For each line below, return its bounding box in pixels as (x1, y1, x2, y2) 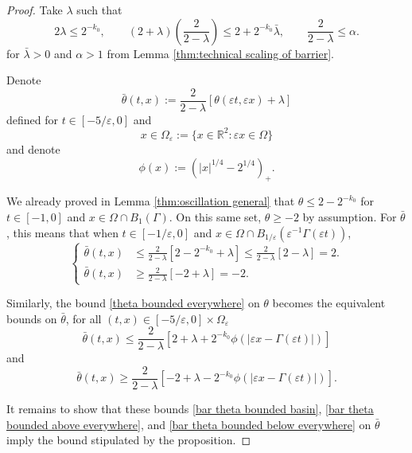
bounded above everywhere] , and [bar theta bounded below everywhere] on (6, 416, 371, 432)
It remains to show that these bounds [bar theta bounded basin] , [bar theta (6, 400, 374, 417)
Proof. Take (6, 2, 63, 18)
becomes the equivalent (272, 295, 386, 311)
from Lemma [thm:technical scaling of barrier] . (107, 45, 334, 61)
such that (76, 2, 122, 18)
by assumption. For (302, 208, 397, 225)
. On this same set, (169, 208, 262, 225)
